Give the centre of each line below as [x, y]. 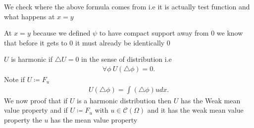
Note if [14, 79]
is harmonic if [32, 59]
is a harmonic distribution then [124, 100]
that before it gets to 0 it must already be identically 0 [87, 42]
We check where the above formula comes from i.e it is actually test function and [127, 6]
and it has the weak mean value [195, 110]
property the [23, 119]
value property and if [36, 110]
